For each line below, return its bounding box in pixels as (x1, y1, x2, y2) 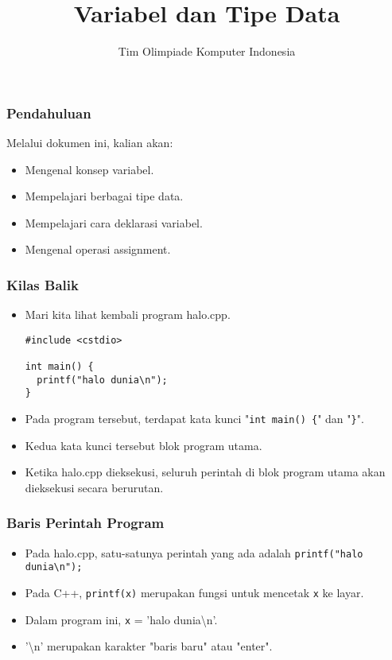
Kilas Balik (6, 274, 79, 294)
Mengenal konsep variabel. (25, 161, 154, 177)
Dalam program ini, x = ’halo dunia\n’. (25, 611, 218, 627)
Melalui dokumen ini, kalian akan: (6, 134, 173, 151)
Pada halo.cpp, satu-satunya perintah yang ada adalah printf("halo (25, 544, 363, 561)
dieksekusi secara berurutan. (25, 479, 164, 495)
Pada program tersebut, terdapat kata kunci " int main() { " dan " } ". (25, 410, 364, 427)
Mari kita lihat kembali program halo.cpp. (25, 306, 231, 323)
